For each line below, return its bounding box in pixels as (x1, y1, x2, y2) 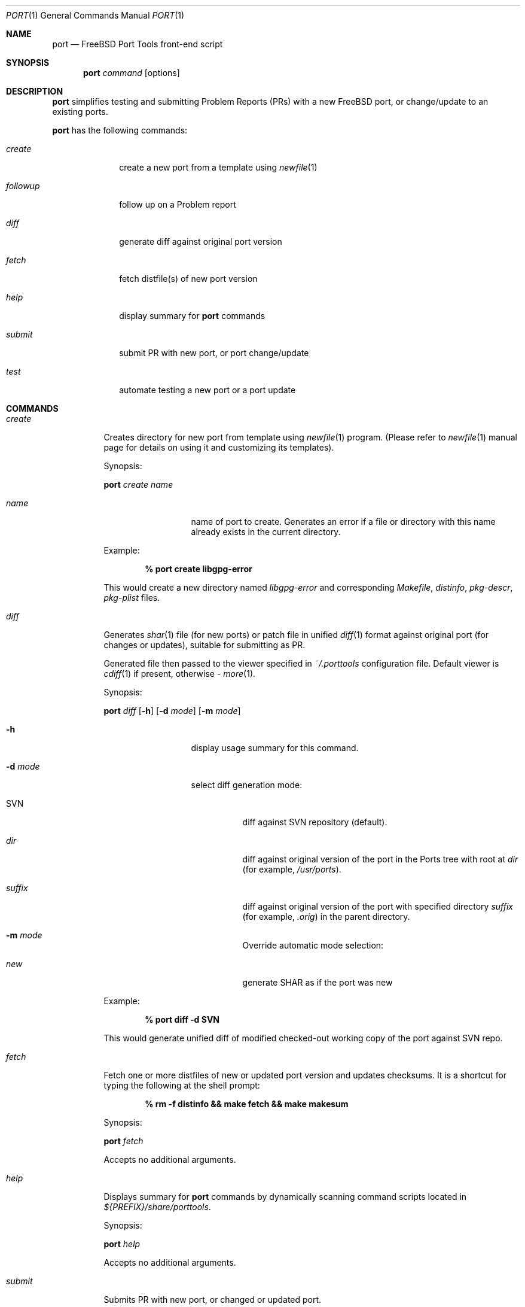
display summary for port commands (119, 311, 265, 321)
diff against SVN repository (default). (242, 817, 387, 827)
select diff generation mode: (191, 780, 303, 790)
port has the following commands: (52, 125, 188, 135)
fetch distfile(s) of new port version (119, 273, 258, 284)
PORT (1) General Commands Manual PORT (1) (6, 10, 185, 20)
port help (103, 1239, 141, 1249)
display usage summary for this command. (191, 743, 359, 753)
